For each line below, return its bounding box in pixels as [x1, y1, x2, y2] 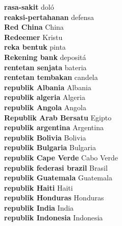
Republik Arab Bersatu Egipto [4, 112, 112, 122]
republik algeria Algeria [4, 92, 85, 102]
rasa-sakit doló [4, 2, 54, 12]
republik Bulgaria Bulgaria [4, 142, 96, 153]
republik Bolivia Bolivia [4, 132, 86, 142]
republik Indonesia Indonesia [4, 212, 103, 223]
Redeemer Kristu [4, 31, 63, 42]
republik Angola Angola [4, 101, 86, 112]
